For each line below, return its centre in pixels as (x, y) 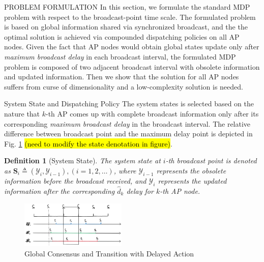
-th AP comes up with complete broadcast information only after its (152, 113)
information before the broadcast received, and (75, 180)
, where (125, 170)
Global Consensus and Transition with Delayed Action (109, 254)
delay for (140, 191)
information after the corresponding (60, 191)
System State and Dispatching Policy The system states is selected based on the (129, 104)
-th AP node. (180, 191)
